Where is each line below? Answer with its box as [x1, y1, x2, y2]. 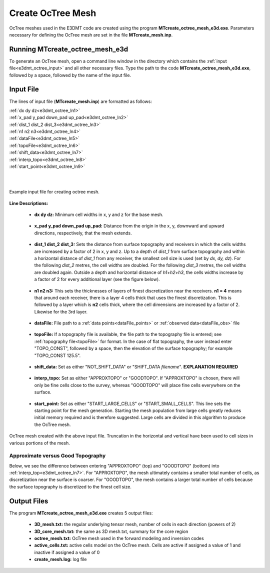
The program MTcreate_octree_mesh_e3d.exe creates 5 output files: [9, 510, 153, 516]
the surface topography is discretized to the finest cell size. [9, 483, 132, 489]
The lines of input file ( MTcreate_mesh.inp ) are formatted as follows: [9, 98, 152, 104]
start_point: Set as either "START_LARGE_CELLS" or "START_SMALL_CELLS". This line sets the [34, 400, 231, 406]
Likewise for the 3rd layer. [34, 308, 87, 314]
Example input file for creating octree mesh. [9, 189, 100, 195]
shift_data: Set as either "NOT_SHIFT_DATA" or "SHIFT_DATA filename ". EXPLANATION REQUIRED [34, 364, 238, 370]
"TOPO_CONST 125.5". [34, 352, 81, 358]
